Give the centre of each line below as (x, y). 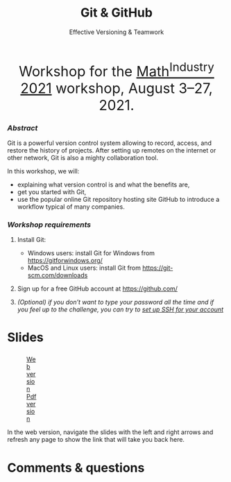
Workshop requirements (49, 225)
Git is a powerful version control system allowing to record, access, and (109, 143)
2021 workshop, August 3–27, (117, 88)
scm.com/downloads (58, 275)
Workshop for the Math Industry (117, 70)
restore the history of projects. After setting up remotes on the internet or (112, 150)
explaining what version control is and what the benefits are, (103, 184)
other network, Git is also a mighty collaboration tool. (83, 157)
